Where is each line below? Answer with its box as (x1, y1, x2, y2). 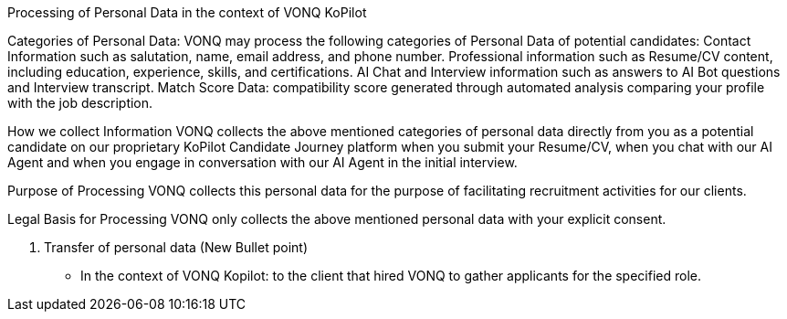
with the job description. (7, 95, 153, 111)
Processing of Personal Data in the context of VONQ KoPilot (7, 5, 367, 20)
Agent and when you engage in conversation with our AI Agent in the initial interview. (7, 154, 518, 170)
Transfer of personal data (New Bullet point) (44, 239, 308, 255)
